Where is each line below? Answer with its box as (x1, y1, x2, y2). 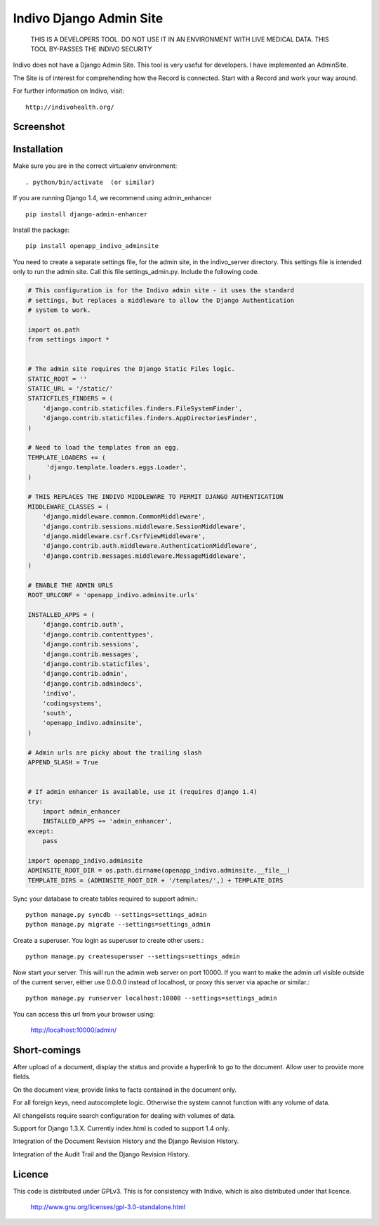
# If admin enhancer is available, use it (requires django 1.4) (27, 788, 258, 796)
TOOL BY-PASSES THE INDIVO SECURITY (30, 44, 152, 53)
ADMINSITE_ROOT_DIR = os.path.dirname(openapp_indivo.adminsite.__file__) (27, 866, 291, 875)
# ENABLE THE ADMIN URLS (27, 581, 114, 589)
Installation (13, 143, 63, 155)
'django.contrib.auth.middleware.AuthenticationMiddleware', (42, 542, 258, 550)
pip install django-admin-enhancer (25, 210, 148, 218)
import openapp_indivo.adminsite (27, 856, 143, 864)
